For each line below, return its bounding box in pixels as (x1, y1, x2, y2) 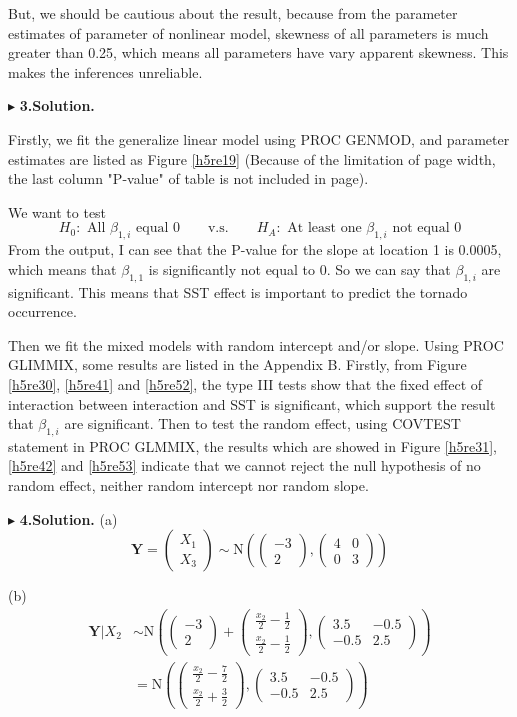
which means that (8, 258, 117, 279)
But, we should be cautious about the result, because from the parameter (8, 3, 458, 23)
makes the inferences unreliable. (8, 61, 203, 82)
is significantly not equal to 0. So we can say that (148, 258, 451, 279)
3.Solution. (19, 95, 95, 116)
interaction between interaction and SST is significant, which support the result (8, 393, 496, 414)
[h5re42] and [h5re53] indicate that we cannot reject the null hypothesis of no (8, 455, 481, 476)
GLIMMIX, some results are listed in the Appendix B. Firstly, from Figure (8, 354, 467, 375)
